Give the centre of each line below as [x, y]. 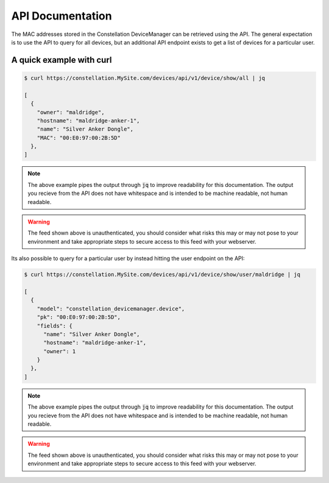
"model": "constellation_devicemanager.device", [111, 308]
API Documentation [62, 16]
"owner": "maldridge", [71, 112]
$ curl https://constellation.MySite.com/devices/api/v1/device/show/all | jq [144, 78]
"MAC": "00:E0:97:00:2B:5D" [79, 138]
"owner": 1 [60, 351]
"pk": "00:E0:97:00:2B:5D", [79, 317]
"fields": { [55, 326]
